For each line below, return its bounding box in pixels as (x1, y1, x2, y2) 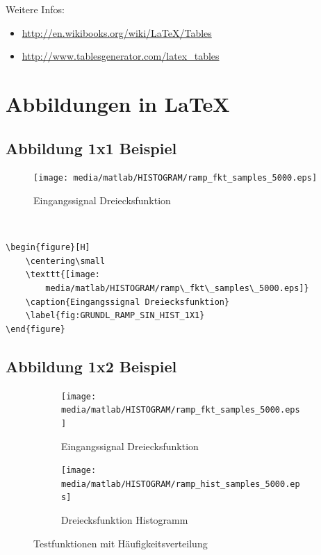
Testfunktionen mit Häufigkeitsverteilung (33, 536, 208, 550)
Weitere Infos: (6, 2, 65, 16)
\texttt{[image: (25, 270, 101, 280)
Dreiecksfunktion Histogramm (61, 513, 188, 527)
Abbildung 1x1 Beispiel (6, 137, 177, 158)
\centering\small (25, 256, 106, 266)
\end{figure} (6, 324, 65, 334)
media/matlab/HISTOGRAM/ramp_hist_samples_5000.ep (61, 479, 300, 489)
